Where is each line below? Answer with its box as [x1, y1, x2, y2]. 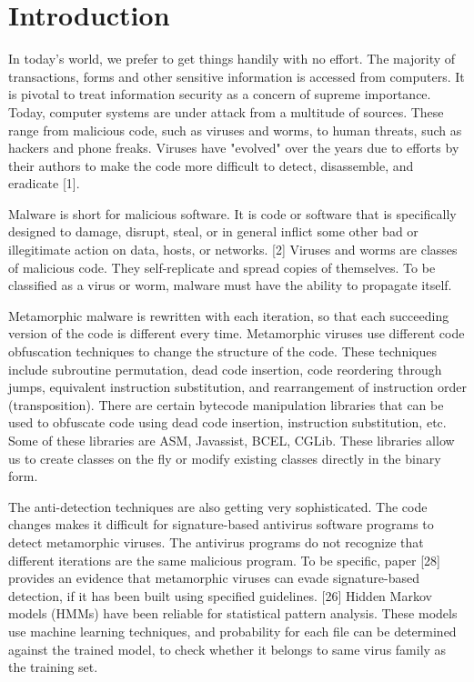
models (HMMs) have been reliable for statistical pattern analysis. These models [8, 604, 458, 623]
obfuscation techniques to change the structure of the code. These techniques [8, 342, 437, 361]
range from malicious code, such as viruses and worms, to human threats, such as [8, 120, 462, 139]
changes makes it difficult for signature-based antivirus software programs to [8, 515, 434, 534]
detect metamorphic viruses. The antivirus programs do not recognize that [8, 532, 424, 551]
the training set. [8, 657, 98, 677]
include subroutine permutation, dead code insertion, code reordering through [8, 359, 442, 378]
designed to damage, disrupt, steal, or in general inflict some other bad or [8, 222, 419, 241]
